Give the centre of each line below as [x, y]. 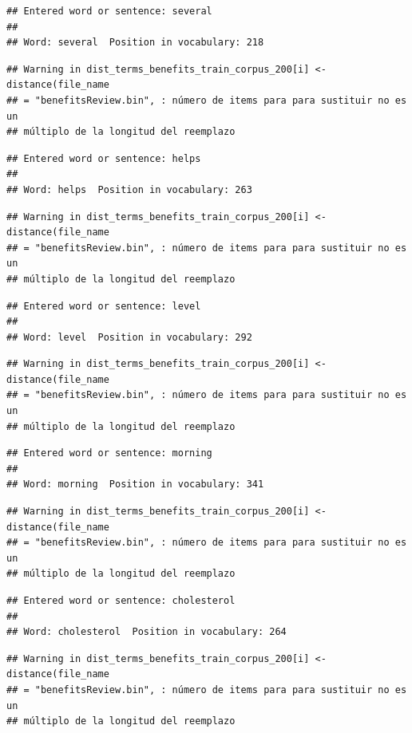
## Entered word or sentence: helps [104, 158]
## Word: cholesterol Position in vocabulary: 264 [147, 632]
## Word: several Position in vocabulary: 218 [135, 43]
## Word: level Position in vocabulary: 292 [129, 337]
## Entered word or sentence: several [109, 11]
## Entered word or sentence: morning [109, 453]
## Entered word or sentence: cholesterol [121, 601]
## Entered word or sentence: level [104, 306]
